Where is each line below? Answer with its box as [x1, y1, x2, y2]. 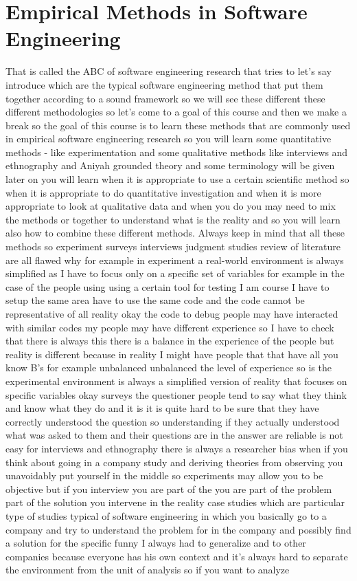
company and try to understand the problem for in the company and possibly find [5, 522, 352, 536]
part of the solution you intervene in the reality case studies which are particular [5, 495, 345, 509]
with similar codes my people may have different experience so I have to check [5, 320, 334, 334]
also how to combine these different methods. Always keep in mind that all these [5, 226, 345, 240]
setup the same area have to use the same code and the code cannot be [5, 293, 305, 307]
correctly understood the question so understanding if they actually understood [5, 414, 340, 428]
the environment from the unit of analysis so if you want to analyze [5, 562, 290, 577]
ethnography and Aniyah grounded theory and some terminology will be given [5, 158, 335, 173]
